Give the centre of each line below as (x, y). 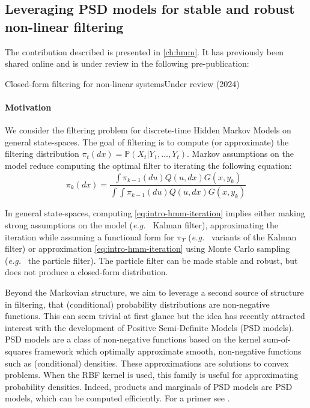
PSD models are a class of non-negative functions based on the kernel (133, 339)
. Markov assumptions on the (241, 154)
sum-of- (277, 339)
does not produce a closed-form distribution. (87, 272)
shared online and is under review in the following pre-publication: (127, 63)
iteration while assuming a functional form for (90, 236)
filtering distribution (42, 154)
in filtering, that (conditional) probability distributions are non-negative (137, 304)
